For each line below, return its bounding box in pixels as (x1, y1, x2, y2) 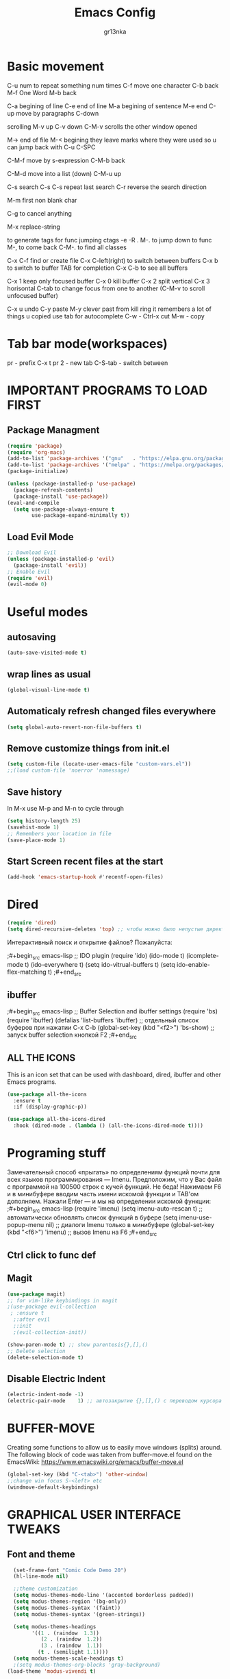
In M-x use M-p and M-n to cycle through (7, 804, 125, 812)
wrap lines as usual (7, 668, 91, 680)
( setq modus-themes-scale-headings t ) (13, 1655, 125, 1662)
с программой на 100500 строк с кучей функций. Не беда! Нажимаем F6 (7, 1183, 222, 1191)
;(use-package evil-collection (7, 1303, 97, 1311)
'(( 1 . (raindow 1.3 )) (31, 1630, 99, 1637)
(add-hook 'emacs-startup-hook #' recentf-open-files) (7, 874, 164, 881)
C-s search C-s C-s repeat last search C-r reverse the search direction (7, 183, 207, 191)
